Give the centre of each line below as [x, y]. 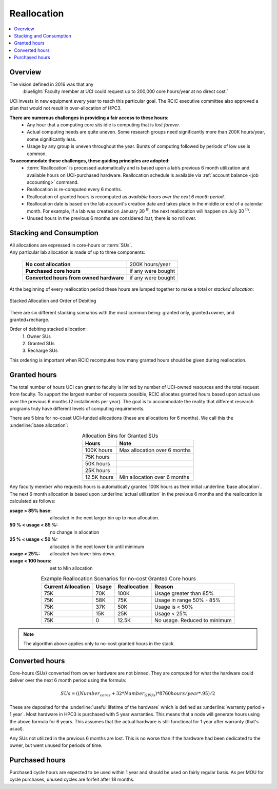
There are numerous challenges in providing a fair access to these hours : [89, 118]
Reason [164, 587]
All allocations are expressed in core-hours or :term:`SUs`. [71, 245]
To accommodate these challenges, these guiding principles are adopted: [90, 161]
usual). [17, 729]
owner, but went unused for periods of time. [56, 745]
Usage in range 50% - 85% [187, 600]
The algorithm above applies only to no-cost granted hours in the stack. [99, 643]
